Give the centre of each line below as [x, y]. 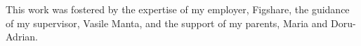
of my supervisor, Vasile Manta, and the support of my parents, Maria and [167, 23]
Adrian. [22, 37]
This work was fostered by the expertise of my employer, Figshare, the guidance [178, 9]
